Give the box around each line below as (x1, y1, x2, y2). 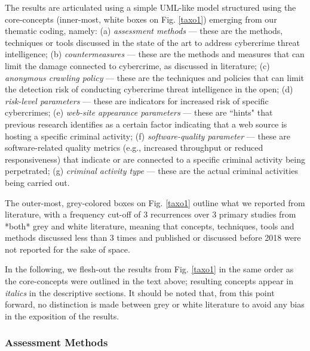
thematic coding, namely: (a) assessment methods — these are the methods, (5, 24, 283, 37)
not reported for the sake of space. (5, 243, 130, 255)
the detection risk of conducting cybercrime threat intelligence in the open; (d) (5, 83, 293, 95)
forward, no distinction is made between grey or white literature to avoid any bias (5, 298, 305, 310)
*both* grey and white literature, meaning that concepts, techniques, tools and (5, 219, 294, 232)
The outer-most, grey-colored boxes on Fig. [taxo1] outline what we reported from (5, 196, 305, 209)
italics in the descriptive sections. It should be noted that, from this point (5, 286, 275, 299)
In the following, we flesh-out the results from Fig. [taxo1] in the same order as (5, 263, 294, 275)
